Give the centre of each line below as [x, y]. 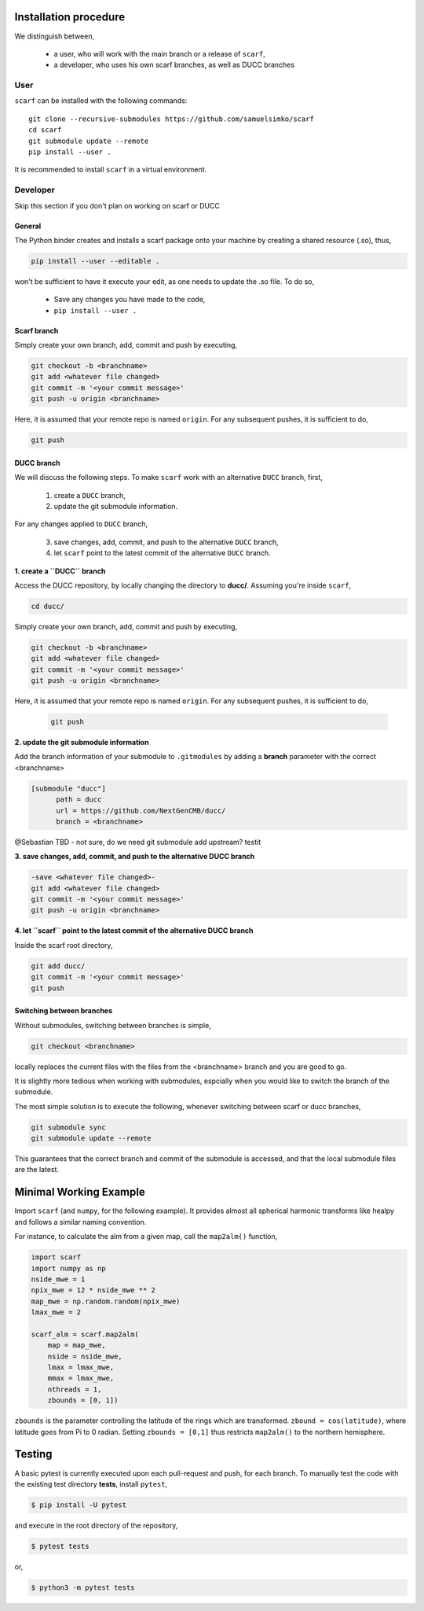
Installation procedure [70, 17]
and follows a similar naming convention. [80, 1222]
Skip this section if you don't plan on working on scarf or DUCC [117, 205]
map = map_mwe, [77, 1346]
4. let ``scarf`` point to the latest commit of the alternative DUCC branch [134, 931]
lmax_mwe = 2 [56, 1312]
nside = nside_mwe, [85, 1356]
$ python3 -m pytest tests [83, 1587]
